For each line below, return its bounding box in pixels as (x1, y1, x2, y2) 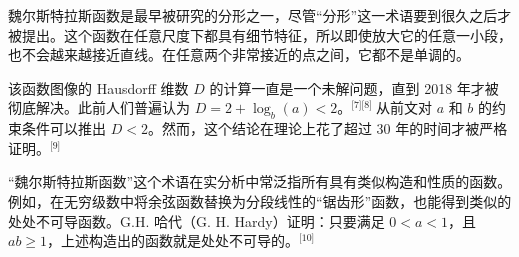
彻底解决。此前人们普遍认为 (8, 97, 190, 118)
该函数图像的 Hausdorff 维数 (8, 77, 189, 98)
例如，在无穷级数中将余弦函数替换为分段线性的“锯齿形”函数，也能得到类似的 (8, 190, 512, 211)
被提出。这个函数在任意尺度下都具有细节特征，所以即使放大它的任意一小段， (8, 24, 512, 45)
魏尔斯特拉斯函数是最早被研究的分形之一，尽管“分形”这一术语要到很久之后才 (8, 5, 512, 25)
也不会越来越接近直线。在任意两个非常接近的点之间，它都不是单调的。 (8, 44, 470, 65)
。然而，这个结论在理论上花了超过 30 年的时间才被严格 (147, 118, 508, 139)
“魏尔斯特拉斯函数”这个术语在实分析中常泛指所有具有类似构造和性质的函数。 (8, 171, 512, 192)
